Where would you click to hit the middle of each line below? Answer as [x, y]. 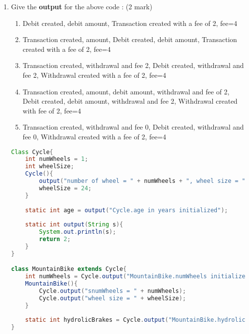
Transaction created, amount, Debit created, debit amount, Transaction [130, 39]
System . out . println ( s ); [78, 232]
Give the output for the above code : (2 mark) [82, 6]
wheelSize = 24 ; [65, 188]
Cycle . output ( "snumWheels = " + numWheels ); [113, 291]
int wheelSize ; [50, 167]
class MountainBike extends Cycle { [69, 269]
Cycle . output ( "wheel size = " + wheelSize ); [113, 298]
